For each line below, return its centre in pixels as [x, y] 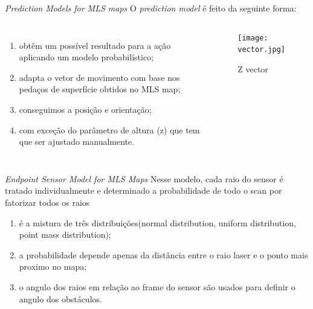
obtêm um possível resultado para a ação [95, 45]
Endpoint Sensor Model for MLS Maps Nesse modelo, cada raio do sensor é [144, 178]
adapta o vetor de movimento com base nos [99, 77]
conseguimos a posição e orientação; [85, 109]
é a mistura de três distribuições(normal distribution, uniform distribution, [157, 222]
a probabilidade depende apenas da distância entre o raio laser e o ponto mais [163, 254]
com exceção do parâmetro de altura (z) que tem [109, 129]
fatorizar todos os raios [47, 202]
